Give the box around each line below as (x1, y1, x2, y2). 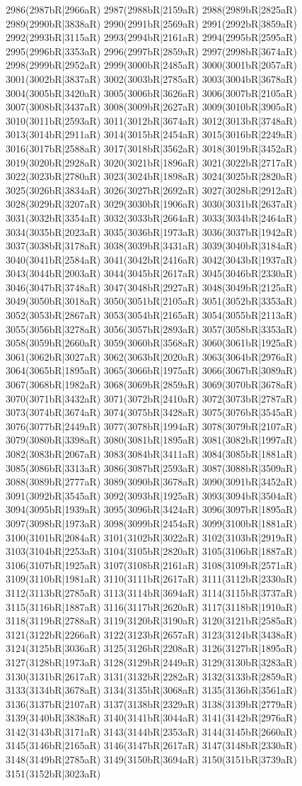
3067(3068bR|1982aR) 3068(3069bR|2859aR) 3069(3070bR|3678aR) (6, 377, 297, 392)
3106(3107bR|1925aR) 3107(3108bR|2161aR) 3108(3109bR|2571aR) (6, 557, 297, 572)
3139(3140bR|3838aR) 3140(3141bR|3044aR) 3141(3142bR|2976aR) (6, 710, 297, 725)
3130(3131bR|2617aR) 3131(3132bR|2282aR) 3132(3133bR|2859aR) (6, 668, 297, 683)
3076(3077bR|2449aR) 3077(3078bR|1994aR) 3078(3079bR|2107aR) (6, 418, 297, 433)
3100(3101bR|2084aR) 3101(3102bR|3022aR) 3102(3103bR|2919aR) (6, 529, 297, 544)
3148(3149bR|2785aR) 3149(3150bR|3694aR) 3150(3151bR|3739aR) (6, 752, 297, 767)
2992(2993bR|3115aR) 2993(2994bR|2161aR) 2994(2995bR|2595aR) (6, 30, 297, 45)
